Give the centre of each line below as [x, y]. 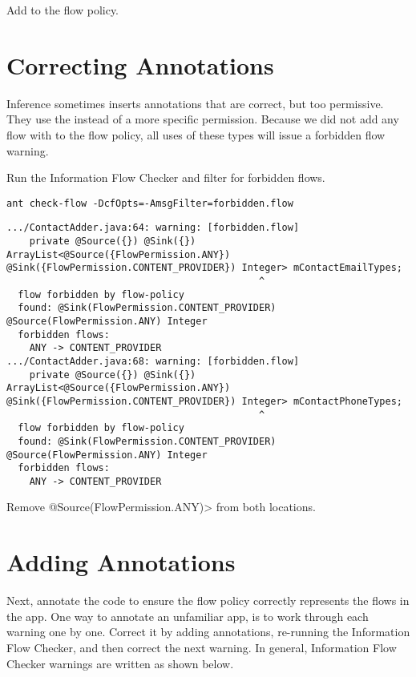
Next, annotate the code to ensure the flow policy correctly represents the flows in [208, 600]
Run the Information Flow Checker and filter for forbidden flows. [166, 177]
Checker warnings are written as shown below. [120, 663]
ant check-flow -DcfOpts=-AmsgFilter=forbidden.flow [150, 203]
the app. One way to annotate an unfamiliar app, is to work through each [188, 616]
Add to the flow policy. [63, 10]
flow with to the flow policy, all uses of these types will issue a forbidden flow [196, 134]
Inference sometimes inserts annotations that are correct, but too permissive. [195, 103]
